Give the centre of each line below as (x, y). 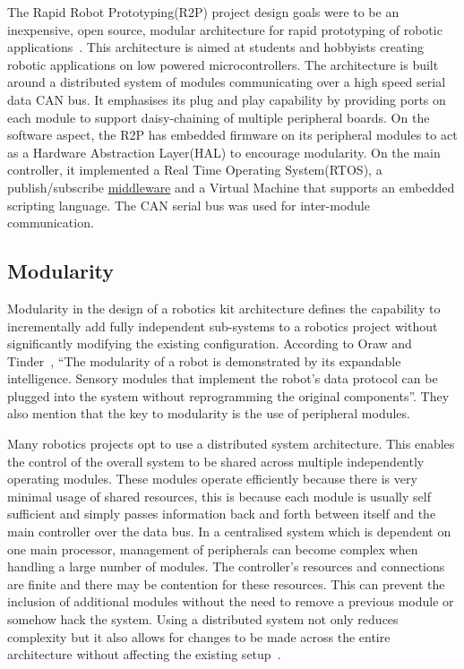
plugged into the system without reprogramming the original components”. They (228, 395)
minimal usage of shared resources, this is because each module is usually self (219, 496)
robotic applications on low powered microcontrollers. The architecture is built (223, 64)
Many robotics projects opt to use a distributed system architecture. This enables (231, 444)
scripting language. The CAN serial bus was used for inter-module (189, 205)
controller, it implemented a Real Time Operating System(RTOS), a (195, 170)
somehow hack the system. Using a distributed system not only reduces (203, 619)
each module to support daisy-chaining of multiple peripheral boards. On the (219, 117)
